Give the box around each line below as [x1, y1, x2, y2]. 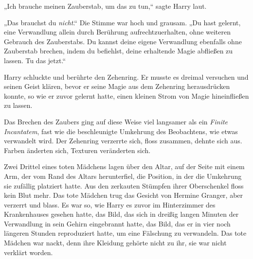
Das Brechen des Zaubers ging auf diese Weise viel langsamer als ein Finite [4, 116, 228, 126]
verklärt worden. [4, 247, 53, 257]
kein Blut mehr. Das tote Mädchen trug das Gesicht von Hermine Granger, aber [4, 190, 243, 200]
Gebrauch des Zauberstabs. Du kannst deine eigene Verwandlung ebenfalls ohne [4, 36, 242, 46]
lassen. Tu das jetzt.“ [4, 55, 66, 65]
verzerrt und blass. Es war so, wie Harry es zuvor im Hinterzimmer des [4, 199, 216, 209]
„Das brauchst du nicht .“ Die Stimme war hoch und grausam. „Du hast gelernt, [4, 17, 241, 27]
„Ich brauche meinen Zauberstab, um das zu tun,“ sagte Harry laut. [4, 1, 207, 11]
